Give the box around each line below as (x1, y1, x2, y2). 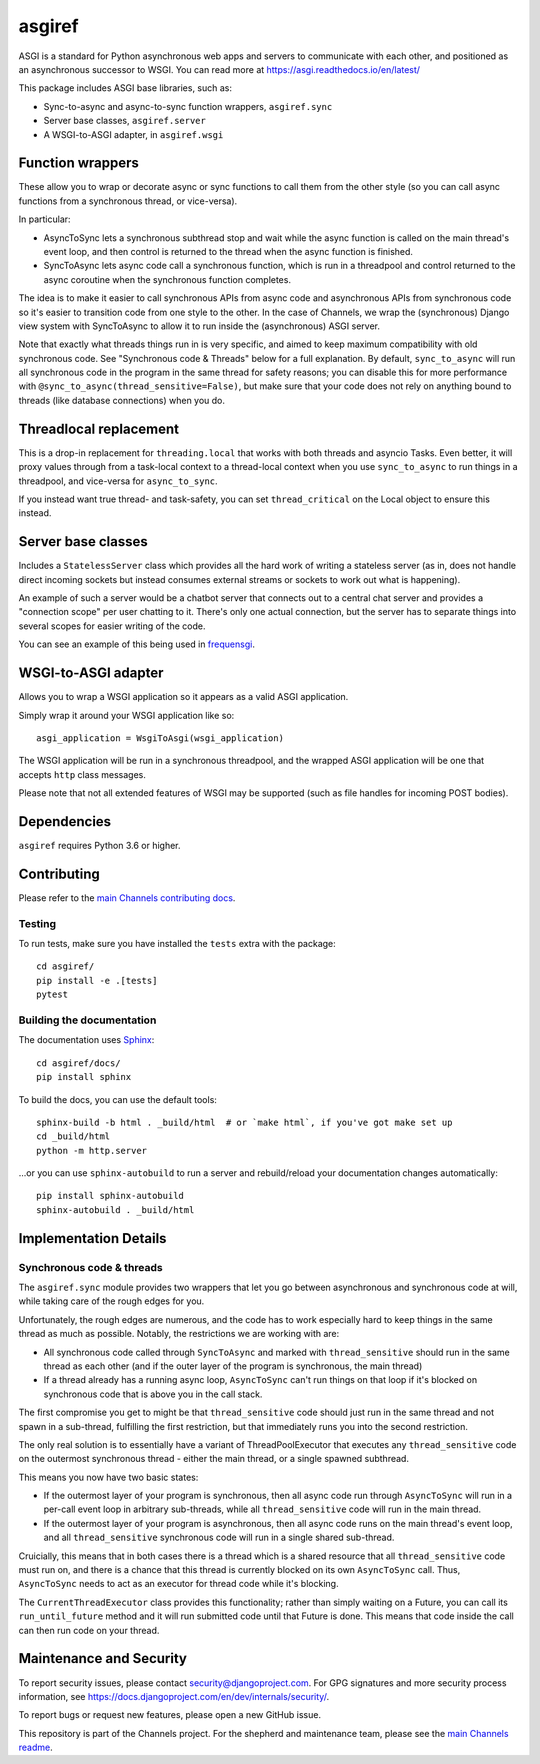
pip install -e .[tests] (36, 975, 158, 986)
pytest (36, 989, 69, 1000)
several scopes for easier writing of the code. (18, 620, 206, 632)
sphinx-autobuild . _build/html (36, 1204, 195, 1215)
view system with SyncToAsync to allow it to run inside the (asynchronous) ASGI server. (18, 320, 380, 332)
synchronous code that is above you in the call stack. (43, 1388, 263, 1400)
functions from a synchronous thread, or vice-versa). (18, 195, 238, 207)
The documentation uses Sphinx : (18, 1034, 155, 1046)
